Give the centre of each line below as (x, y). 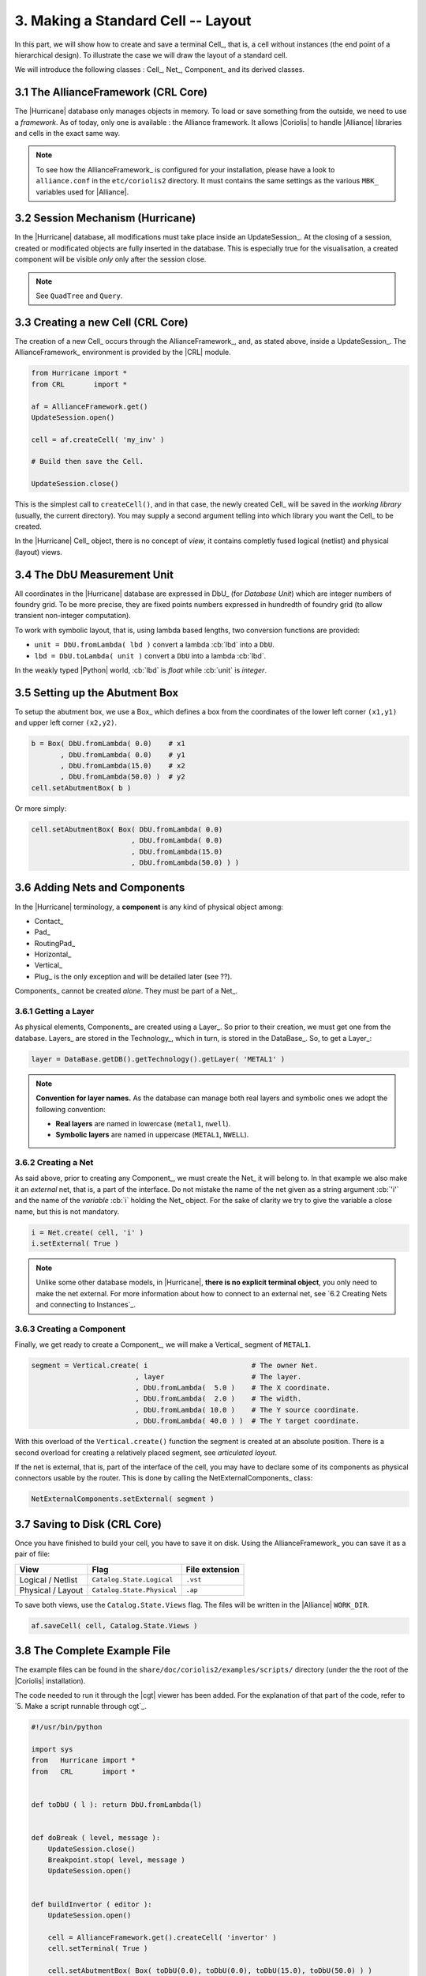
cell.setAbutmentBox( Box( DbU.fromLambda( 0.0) (127, 829)
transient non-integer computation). (73, 616)
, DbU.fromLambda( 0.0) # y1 (123, 754)
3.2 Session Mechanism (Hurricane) (105, 219)
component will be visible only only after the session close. (110, 259)
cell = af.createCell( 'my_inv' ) (98, 439)
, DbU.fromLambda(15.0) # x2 (123, 766)
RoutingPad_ (55, 943)
